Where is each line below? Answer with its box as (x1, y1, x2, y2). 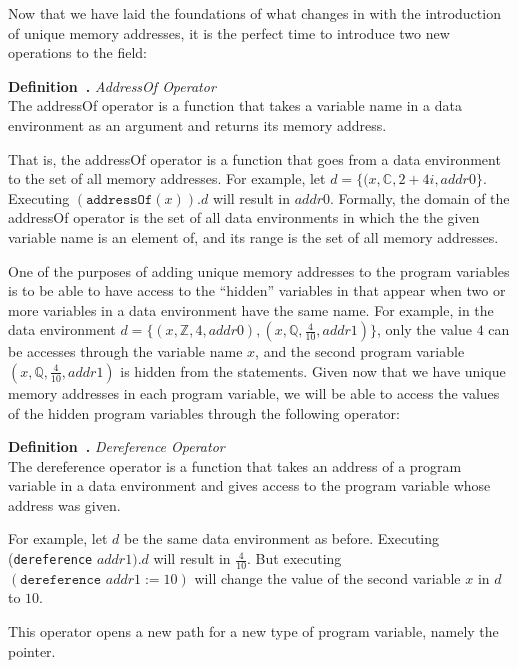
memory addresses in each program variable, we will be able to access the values (8, 382, 500, 403)
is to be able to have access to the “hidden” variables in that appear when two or (8, 280, 506, 301)
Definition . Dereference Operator (8, 436, 225, 457)
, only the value (377, 319, 472, 340)
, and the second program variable (255, 341, 465, 362)
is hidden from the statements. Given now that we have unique (120, 360, 506, 381)
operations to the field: (8, 42, 147, 63)
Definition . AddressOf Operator (8, 75, 216, 96)
